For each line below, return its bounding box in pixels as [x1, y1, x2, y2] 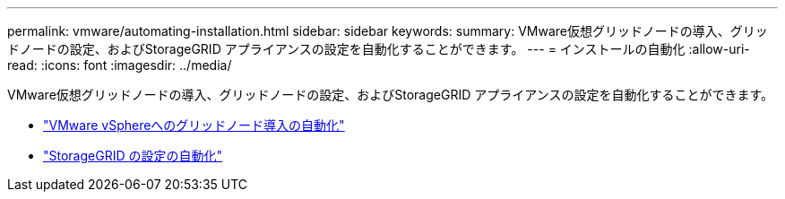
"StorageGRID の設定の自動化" [43, 148, 222, 163]
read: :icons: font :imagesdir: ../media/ [7, 57, 232, 73]
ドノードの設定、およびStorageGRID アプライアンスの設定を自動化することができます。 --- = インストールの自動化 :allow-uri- [7, 41, 750, 56]
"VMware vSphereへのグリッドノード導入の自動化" [43, 117, 345, 133]
